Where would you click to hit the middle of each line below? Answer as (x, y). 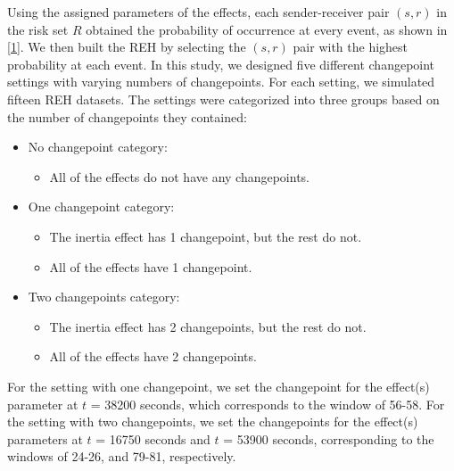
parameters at (45, 438)
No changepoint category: (98, 147)
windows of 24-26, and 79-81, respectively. (122, 456)
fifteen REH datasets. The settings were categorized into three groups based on (223, 99)
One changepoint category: (101, 207)
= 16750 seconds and (153, 438)
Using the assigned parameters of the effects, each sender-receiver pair (198, 12)
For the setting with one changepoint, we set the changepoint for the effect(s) (219, 386)
